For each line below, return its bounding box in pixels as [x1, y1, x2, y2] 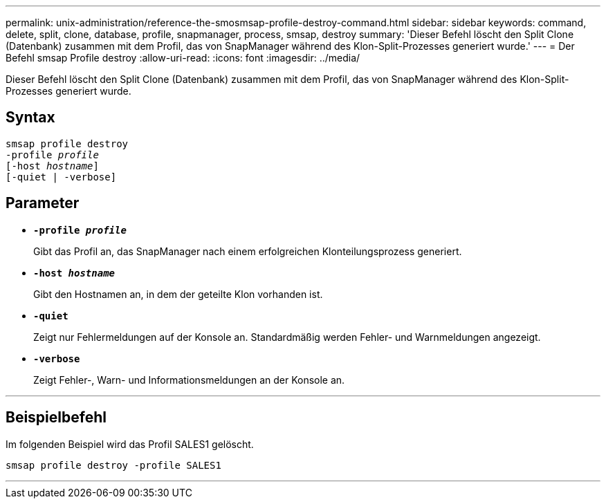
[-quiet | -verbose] [6, 171, 117, 183]
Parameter [6, 194, 80, 212]
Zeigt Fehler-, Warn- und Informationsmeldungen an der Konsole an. [33, 373, 345, 386]
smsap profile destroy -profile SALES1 [6, 459, 221, 471]
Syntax [6, 109, 55, 127]
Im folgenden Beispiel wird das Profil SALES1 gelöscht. [6, 438, 254, 450]
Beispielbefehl [6, 409, 107, 427]
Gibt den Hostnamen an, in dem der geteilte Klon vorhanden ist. [33, 288, 323, 300]
